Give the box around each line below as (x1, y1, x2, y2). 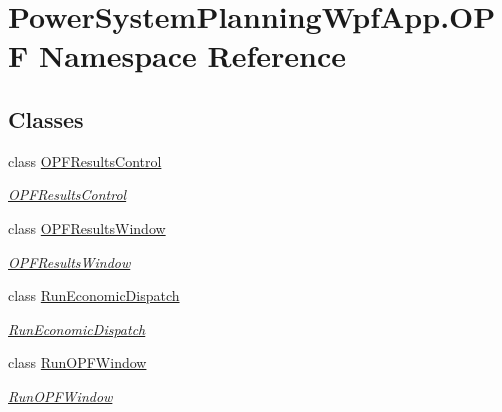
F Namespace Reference (8, 35, 346, 76)
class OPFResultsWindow (8, 217, 166, 238)
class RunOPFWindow (8, 352, 147, 373)
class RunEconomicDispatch (8, 285, 180, 306)
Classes (8, 103, 84, 134)
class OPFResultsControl (8, 150, 162, 171)
